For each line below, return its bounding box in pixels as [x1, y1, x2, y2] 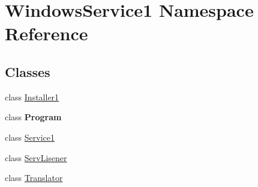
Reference [5, 21, 88, 46]
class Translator [5, 171, 63, 184]
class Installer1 [5, 90, 59, 103]
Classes [5, 62, 50, 81]
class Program [5, 111, 62, 123]
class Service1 [5, 130, 55, 143]
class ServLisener [5, 151, 67, 164]
